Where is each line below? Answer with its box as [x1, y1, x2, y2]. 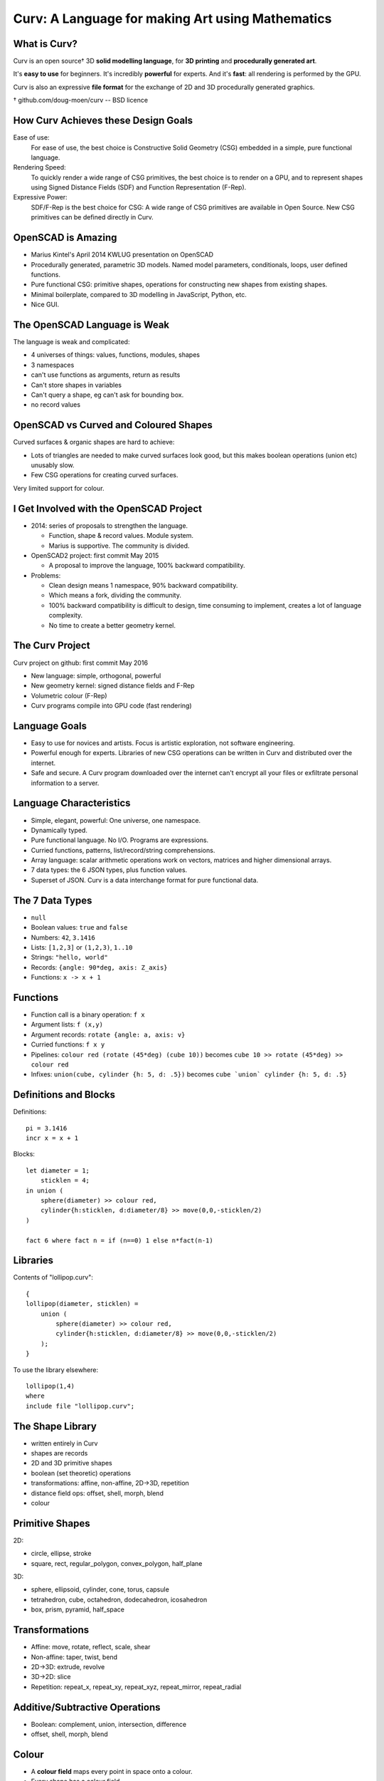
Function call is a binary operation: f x [31, 1010, 145, 1019]
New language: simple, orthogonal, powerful [31, 671, 161, 680]
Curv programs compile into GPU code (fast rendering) [31, 702, 192, 710]
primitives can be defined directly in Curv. [31, 213, 154, 222]
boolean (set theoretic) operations [31, 1468, 132, 1478]
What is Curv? [13, 38, 78, 50]
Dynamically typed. [31, 826, 88, 834]
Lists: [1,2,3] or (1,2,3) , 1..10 [31, 943, 133, 951]
